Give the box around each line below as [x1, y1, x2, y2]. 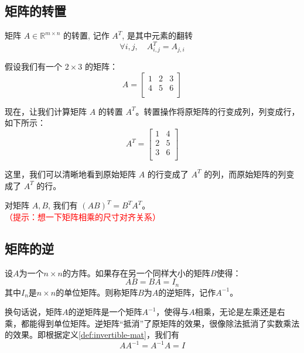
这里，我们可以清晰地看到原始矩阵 [5, 167, 136, 180]
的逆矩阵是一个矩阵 [68, 306, 142, 318]
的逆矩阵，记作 [158, 286, 216, 298]
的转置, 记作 [63, 29, 110, 42]
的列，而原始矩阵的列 [204, 167, 286, 180]
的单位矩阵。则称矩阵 [56, 286, 138, 298]
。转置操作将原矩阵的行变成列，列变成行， [135, 105, 300, 117]
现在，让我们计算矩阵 [5, 105, 87, 117]
